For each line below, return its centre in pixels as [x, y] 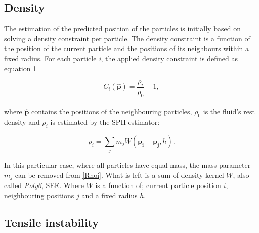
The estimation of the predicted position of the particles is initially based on [122, 29]
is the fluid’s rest [229, 111]
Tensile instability [52, 222]
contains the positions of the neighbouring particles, [112, 111]
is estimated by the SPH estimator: [105, 122]
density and [22, 122]
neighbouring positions [39, 195]
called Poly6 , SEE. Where [44, 185]
